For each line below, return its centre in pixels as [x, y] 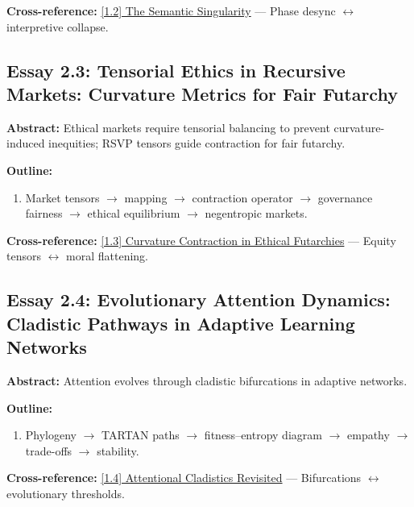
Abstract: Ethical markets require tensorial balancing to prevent [168, 127]
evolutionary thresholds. [66, 493]
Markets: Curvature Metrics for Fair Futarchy [202, 93]
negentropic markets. [256, 213]
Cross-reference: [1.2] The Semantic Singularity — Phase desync [171, 10]
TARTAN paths [141, 435]
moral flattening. [107, 256]
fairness [44, 213]
